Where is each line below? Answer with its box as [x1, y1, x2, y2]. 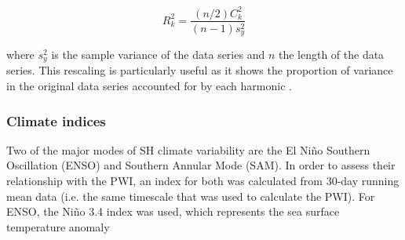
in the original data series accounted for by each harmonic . [6, 78, 292, 94]
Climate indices [6, 111, 106, 130]
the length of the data [278, 46, 385, 63]
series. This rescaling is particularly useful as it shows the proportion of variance [6, 62, 393, 78]
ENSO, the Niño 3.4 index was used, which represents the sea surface [6, 203, 340, 220]
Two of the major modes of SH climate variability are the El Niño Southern [6, 141, 370, 158]
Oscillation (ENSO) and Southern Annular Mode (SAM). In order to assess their [6, 157, 396, 173]
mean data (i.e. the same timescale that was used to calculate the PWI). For [6, 187, 375, 204]
